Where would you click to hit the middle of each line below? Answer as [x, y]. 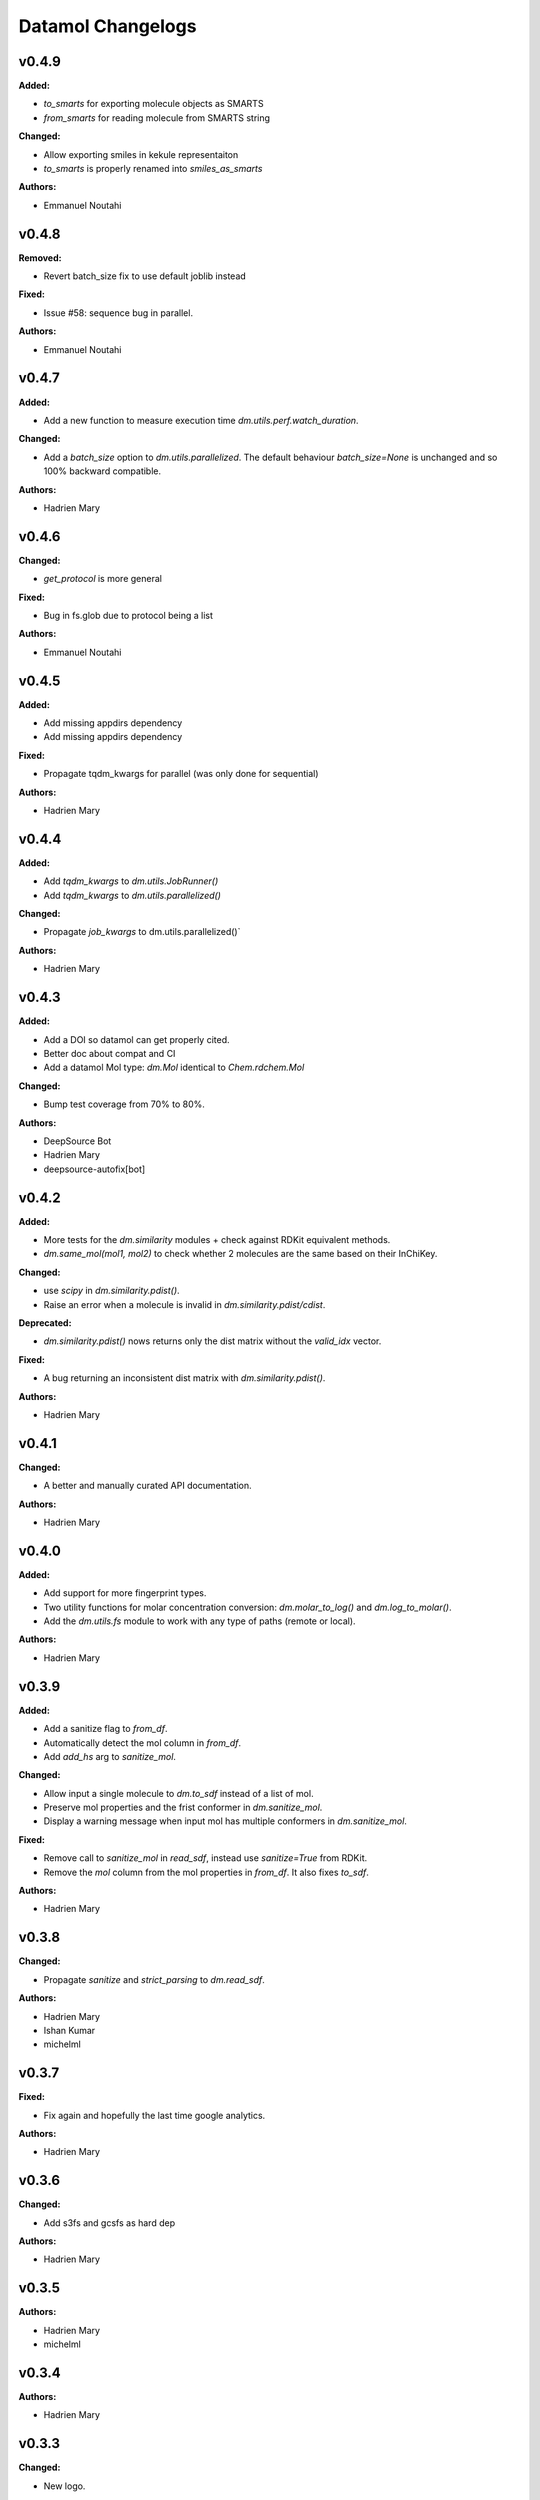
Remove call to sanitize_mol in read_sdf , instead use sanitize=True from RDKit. [205, 1858]
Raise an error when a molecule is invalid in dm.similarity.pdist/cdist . [184, 1304]
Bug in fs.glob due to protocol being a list [128, 615]
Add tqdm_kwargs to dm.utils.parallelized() [132, 895]
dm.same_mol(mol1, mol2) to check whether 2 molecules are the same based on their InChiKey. [240, 1254]
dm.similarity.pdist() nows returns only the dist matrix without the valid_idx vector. [212, 1341]
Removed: [40, 257]
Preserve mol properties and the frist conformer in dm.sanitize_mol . [183, 1807]
